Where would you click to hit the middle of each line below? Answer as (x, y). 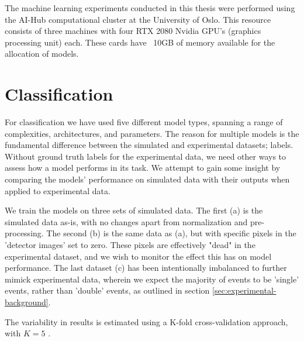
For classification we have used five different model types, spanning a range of (144, 122)
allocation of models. (42, 54)
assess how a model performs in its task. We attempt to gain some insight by (143, 168)
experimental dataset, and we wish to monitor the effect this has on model (138, 256)
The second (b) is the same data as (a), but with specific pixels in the (171, 233)
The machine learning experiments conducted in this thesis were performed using (150, 8)
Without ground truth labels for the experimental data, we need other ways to (146, 156)
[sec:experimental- (244, 290)
